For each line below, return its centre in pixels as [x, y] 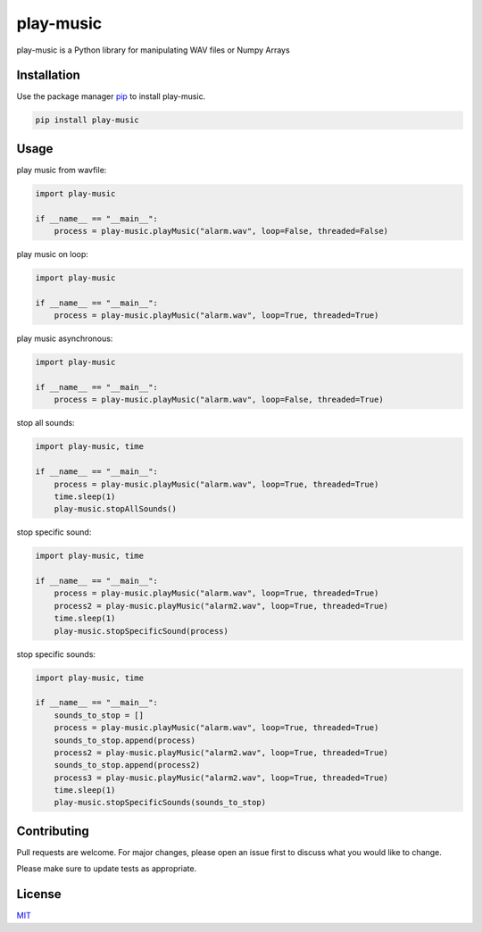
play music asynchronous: [65, 338]
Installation [48, 75]
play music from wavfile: [62, 170]
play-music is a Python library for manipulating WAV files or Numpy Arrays [153, 50]
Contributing [53, 831]
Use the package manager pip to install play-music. [111, 96]
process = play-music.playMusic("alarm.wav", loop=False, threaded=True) [219, 400]
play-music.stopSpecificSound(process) [141, 631]
